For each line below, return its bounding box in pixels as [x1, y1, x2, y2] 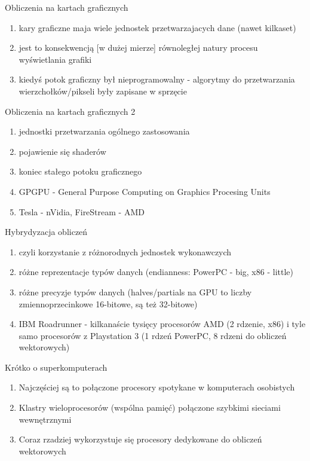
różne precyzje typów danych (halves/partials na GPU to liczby [19, 285, 252, 298]
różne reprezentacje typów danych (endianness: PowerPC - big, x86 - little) [19, 265, 293, 278]
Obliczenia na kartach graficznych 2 [5, 105, 136, 117]
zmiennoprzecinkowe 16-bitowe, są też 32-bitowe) [19, 297, 198, 310]
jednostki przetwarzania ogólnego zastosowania [19, 125, 190, 138]
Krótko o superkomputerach [5, 361, 108, 373]
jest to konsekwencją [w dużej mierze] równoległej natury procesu [19, 41, 258, 54]
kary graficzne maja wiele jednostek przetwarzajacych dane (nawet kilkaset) [19, 21, 296, 33]
